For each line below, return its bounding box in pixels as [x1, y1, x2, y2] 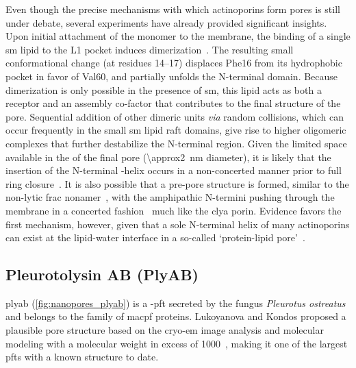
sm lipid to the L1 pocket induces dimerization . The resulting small [5, 42, 294, 56]
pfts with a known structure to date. [5, 349, 159, 364]
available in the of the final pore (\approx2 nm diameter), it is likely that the [5, 149, 331, 164]
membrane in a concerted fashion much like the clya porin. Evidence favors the [5, 203, 342, 217]
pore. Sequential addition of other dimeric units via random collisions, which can [5, 109, 344, 123]
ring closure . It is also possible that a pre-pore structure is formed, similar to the [5, 176, 349, 191]
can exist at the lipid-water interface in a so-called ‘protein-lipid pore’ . [5, 230, 305, 245]
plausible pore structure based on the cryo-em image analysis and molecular [5, 323, 324, 337]
